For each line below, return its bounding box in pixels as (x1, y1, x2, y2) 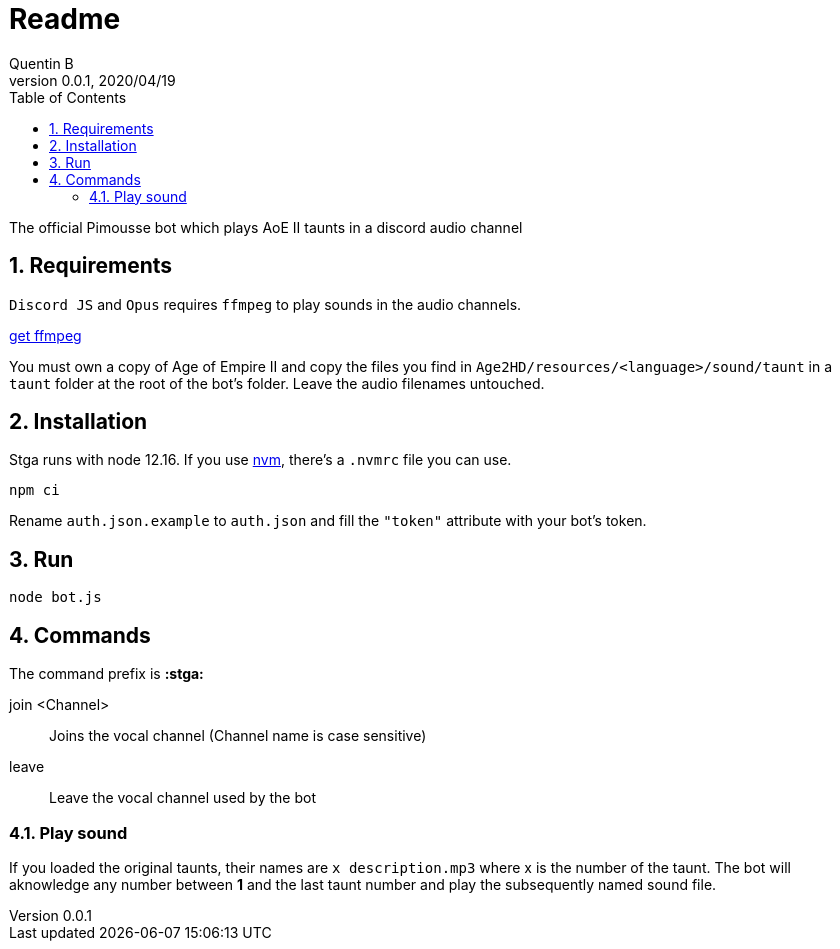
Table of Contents (9, 88, 127, 106)
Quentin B (9, 54, 74, 72)
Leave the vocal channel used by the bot (49, 789, 316, 807)
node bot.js (9, 589, 102, 606)
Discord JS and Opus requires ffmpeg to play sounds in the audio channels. (9, 295, 522, 313)
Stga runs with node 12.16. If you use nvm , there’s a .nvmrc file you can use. (9, 451, 512, 469)
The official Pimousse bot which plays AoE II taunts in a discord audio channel (9, 218, 523, 236)
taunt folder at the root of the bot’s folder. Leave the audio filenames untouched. (9, 374, 545, 392)
